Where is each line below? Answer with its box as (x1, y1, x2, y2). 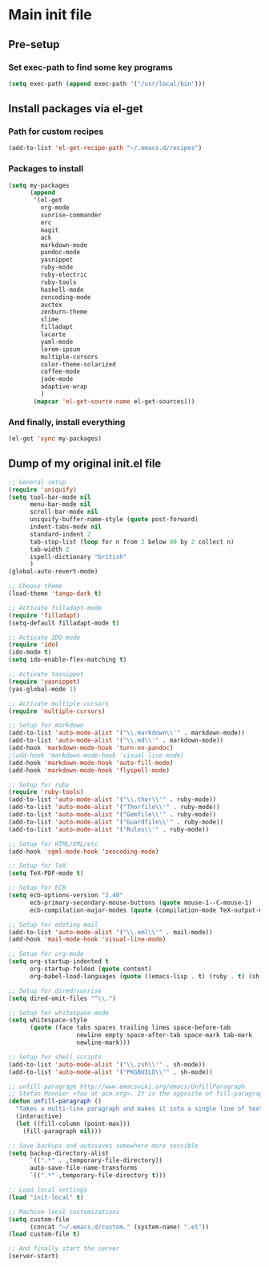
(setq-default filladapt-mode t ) (8, 619, 120, 627)
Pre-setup (8, 38, 60, 51)
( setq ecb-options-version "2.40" (8, 892, 124, 900)
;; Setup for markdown (8, 722, 84, 730)
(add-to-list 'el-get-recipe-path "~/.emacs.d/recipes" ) (8, 144, 203, 152)
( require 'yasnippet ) (8, 678, 81, 686)
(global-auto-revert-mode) (8, 568, 98, 576)
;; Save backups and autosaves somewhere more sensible (8, 1141, 199, 1150)
